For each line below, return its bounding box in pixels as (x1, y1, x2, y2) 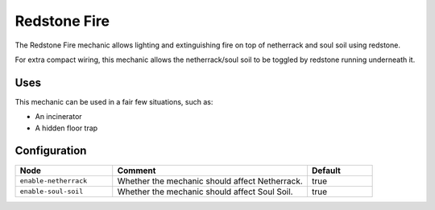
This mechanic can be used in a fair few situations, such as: (14, 97, 213, 106)
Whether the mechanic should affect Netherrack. (117, 175, 304, 187)
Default (311, 165, 342, 176)
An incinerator (35, 112, 82, 121)
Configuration (14, 144, 87, 158)
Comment (117, 165, 156, 176)
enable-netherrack (19, 177, 88, 185)
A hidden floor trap (35, 123, 98, 133)
